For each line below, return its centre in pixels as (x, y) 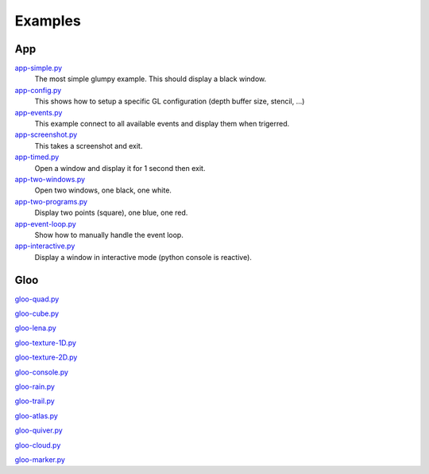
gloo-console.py (42, 372)
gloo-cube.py (37, 313)
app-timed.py (37, 157)
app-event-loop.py (46, 223)
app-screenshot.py (46, 134)
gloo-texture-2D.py (46, 357)
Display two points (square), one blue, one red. (111, 213)
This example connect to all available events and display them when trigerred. (162, 124)
